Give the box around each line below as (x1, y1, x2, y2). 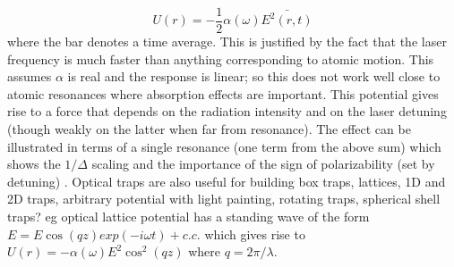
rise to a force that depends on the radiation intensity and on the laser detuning (7, 102, 447, 121)
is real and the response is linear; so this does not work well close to (67, 67, 441, 86)
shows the (7, 154, 61, 173)
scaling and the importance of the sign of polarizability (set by (91, 154, 435, 173)
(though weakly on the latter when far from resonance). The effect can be (7, 120, 411, 138)
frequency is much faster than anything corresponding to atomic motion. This (7, 49, 434, 68)
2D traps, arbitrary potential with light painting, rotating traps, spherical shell (7, 189, 441, 208)
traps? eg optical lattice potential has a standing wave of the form (7, 207, 370, 225)
